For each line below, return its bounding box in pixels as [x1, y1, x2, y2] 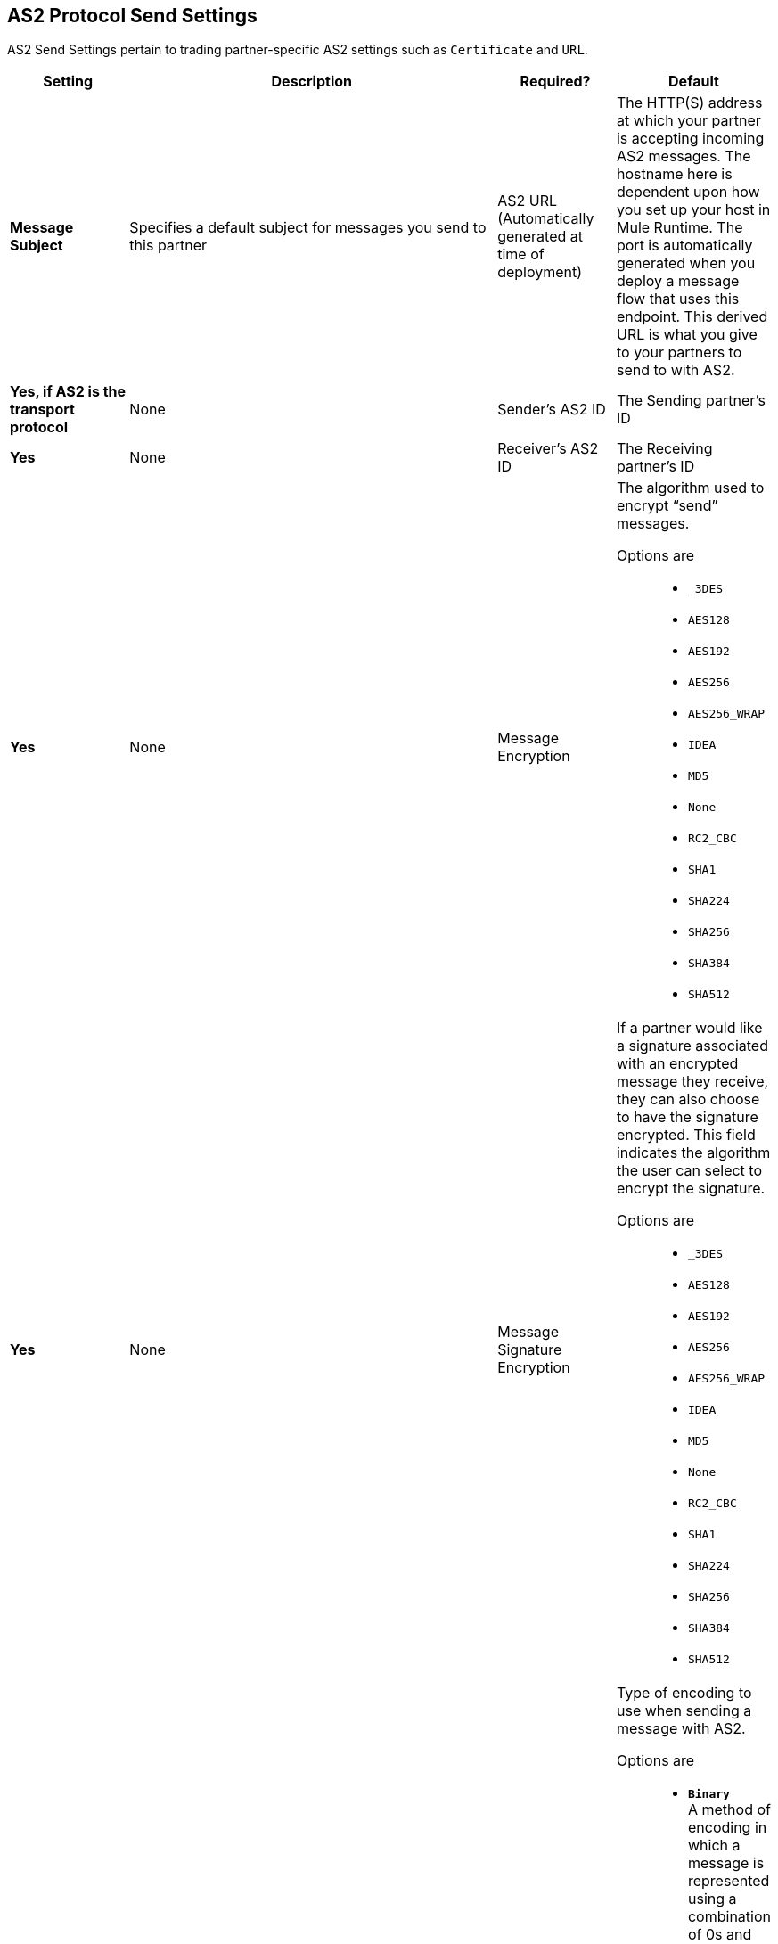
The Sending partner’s [616, 391, 766, 410]
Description [271, 72, 352, 91]
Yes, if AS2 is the [10, 382, 127, 401]
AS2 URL [497, 192, 557, 210]
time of [497, 245, 545, 264]
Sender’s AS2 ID [497, 400, 606, 419]
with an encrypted [616, 1054, 739, 1073]
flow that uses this [616, 290, 740, 308]
